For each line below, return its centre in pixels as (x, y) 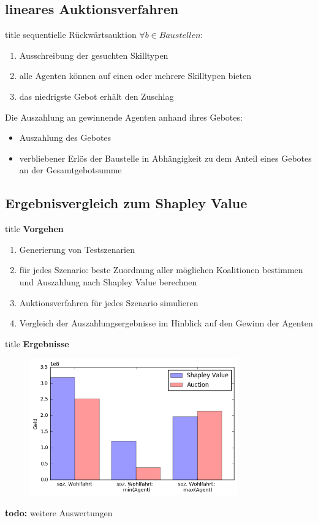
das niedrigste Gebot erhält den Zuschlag (97, 96)
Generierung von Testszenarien (77, 249)
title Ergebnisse (37, 343)
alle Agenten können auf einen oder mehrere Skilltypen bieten (135, 76)
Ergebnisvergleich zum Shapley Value (126, 203)
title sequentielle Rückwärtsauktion (71, 35)
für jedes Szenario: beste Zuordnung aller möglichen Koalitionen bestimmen (161, 270)
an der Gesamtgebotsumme (70, 170)
